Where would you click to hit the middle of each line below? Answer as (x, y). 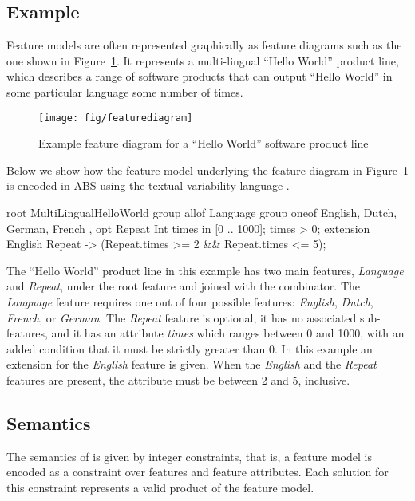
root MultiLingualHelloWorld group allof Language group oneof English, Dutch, (202, 213)
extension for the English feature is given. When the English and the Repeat (192, 364)
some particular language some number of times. (125, 91)
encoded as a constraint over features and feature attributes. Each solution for (198, 472)
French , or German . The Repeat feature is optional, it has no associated (182, 317)
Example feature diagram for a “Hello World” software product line (204, 143)
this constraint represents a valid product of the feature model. (160, 487)
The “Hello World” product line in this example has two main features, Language (205, 270)
